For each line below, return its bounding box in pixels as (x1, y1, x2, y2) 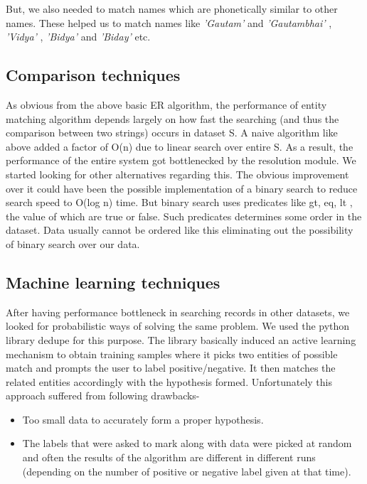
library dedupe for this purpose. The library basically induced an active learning (6, 332, 356, 347)
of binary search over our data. (6, 236, 140, 251)
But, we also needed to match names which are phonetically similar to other (6, 1, 338, 16)
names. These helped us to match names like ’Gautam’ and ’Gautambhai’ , (6, 15, 332, 30)
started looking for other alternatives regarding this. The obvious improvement (6, 166, 349, 181)
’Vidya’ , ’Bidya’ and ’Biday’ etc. (6, 29, 151, 44)
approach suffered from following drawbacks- (6, 388, 200, 403)
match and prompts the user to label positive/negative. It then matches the (6, 360, 336, 375)
